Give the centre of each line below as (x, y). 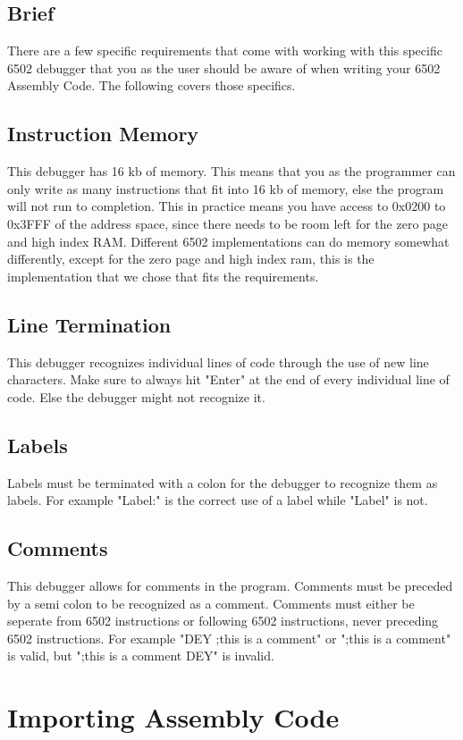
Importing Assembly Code (173, 717)
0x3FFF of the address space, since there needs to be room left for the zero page (228, 223)
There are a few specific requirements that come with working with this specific (225, 50)
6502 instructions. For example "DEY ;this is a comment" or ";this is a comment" (229, 638)
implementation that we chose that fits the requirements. (163, 276)
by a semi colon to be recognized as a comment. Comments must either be (211, 603)
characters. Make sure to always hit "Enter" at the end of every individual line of (228, 379)
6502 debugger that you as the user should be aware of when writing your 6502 (224, 67)
